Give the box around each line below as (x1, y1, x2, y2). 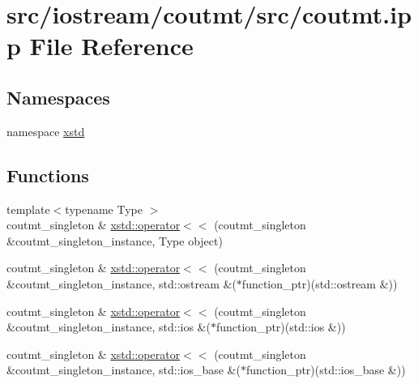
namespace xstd (6, 122, 85, 139)
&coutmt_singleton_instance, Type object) (6, 232, 223, 249)
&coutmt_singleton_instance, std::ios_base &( (6, 361, 241, 378)
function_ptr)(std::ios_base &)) (245, 361, 406, 378)
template (6, 200, 50, 217)
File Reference (29, 29, 194, 62)
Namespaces (6, 84, 110, 109)
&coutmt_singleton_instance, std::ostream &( (6, 275, 237, 292)
